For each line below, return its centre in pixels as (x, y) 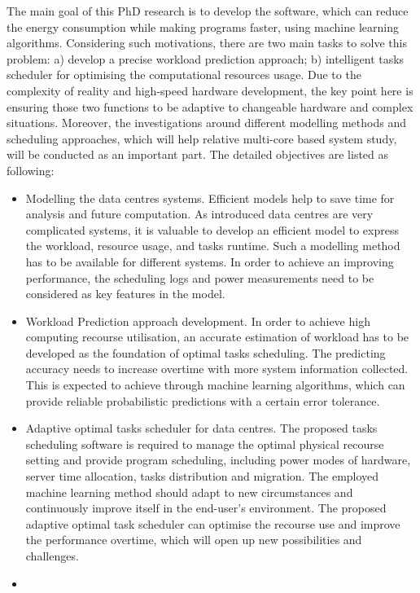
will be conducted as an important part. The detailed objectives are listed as (198, 154)
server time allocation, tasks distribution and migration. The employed (202, 476)
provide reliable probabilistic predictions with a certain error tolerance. (203, 400)
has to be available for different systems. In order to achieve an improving (210, 261)
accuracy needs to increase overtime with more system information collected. (217, 369)
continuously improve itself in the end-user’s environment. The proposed (206, 508)
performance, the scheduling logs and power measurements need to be (200, 277)
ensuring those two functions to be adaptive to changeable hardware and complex (210, 106)
